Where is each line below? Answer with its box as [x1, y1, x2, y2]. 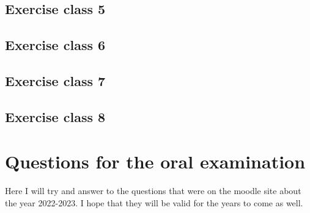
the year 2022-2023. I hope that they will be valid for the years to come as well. [5, 196, 303, 209]
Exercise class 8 [5, 107, 106, 126]
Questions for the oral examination [5, 149, 306, 174]
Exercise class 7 [5, 71, 106, 90]
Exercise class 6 [5, 35, 106, 54]
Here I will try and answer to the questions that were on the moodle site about [5, 184, 301, 197]
